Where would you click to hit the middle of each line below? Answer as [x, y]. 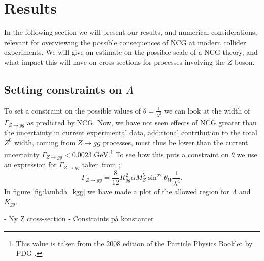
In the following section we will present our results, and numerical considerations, [131, 32]
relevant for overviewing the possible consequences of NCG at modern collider [125, 42]
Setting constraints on [63, 89]
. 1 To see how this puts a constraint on [169, 153]
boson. [244, 62]
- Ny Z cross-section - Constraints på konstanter [79, 219]
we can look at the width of [207, 110]
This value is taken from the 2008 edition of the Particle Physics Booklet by [134, 243]
